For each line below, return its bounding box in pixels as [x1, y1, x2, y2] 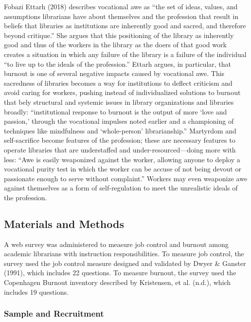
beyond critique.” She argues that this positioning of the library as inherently [4, 30, 234, 40]
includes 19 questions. [4, 286, 69, 297]
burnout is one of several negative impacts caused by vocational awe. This [4, 68, 225, 78]
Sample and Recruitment [4, 307, 104, 320]
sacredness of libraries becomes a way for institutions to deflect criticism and [4, 77, 233, 88]
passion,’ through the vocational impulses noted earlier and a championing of [4, 116, 234, 126]
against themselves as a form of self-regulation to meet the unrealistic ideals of [4, 183, 238, 193]
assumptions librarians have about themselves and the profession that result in [4, 11, 238, 21]
